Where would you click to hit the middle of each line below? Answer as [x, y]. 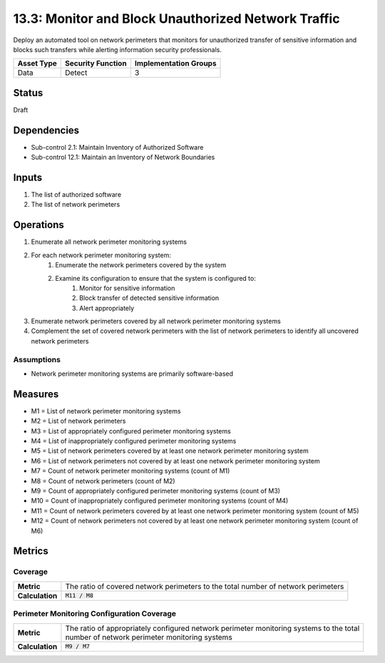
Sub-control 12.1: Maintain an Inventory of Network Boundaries [123, 158]
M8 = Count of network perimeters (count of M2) [103, 480]
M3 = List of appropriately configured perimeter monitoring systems [131, 431]
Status [28, 93]
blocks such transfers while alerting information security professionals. [118, 49]
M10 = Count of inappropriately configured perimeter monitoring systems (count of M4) [160, 501]
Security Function [96, 63]
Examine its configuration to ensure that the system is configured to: [155, 278]
